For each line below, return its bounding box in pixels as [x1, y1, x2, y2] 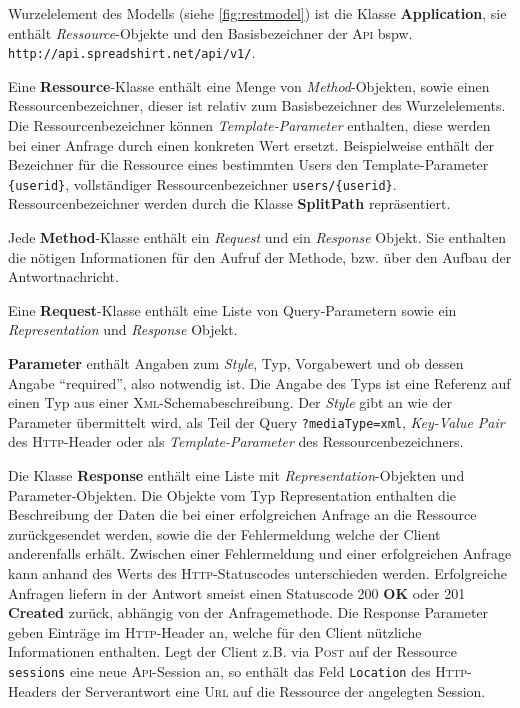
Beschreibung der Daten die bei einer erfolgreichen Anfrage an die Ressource [8, 504, 477, 525]
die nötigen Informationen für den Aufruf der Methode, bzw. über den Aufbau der [8, 246, 512, 267]
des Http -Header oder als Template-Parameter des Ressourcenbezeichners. [8, 431, 464, 452]
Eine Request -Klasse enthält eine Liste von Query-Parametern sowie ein [8, 299, 457, 320]
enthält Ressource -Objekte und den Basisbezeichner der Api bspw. [8, 22, 413, 43]
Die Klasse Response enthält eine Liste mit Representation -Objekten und [8, 465, 465, 486]
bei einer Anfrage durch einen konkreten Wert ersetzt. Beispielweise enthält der [8, 134, 495, 155]
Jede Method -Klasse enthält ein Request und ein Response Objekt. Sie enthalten [8, 227, 507, 248]
